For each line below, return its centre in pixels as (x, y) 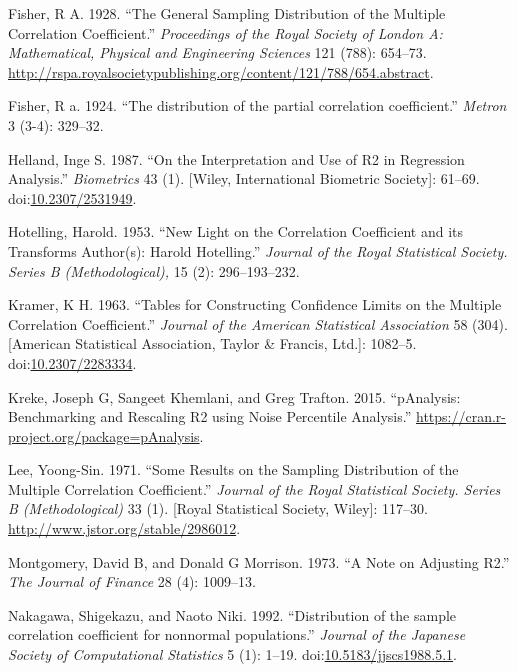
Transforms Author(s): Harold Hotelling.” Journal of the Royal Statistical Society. (258, 250)
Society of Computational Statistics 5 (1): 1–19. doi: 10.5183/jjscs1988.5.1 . (233, 654)
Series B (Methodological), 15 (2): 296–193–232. (154, 270)
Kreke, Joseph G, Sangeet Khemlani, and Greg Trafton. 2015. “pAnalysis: (234, 396)
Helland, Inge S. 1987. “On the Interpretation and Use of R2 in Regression (236, 158)
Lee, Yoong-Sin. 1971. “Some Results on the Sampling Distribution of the (233, 469)
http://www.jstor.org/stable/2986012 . (124, 528)
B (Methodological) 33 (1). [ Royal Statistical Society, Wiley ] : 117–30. (218, 508)
